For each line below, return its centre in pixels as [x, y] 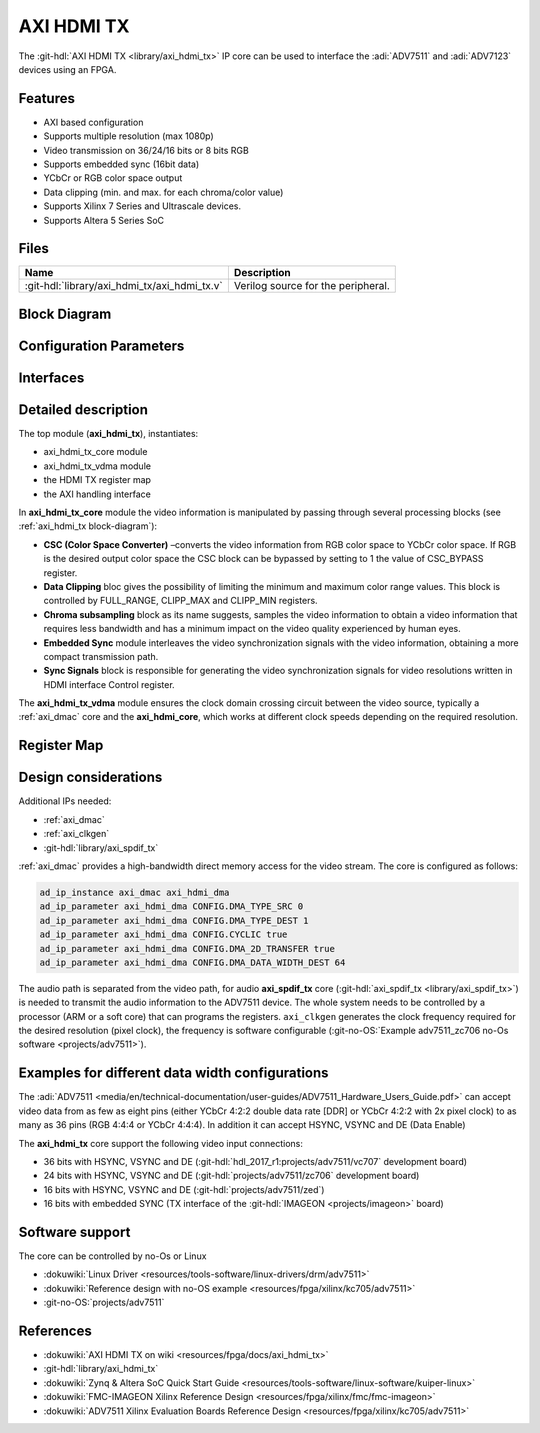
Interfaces [51, 377]
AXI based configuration [93, 122]
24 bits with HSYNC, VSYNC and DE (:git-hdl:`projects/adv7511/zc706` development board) [231, 1176]
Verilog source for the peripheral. [311, 286]
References [55, 1330]
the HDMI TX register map [97, 480]
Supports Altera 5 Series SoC [104, 220]
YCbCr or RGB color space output [113, 178]
